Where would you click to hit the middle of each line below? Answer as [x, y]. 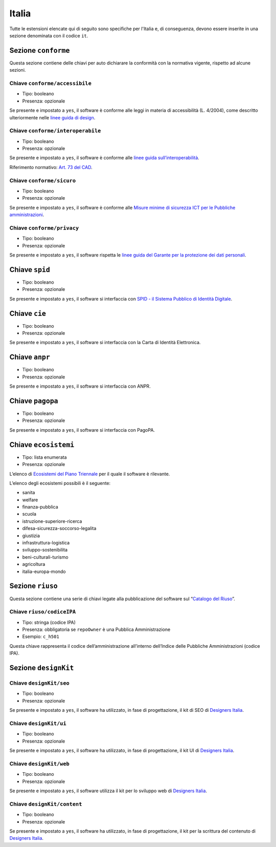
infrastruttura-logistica [46, 543]
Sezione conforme [40, 50]
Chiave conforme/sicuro [43, 180]
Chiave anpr [30, 357]
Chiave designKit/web [40, 764]
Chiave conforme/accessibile [51, 83]
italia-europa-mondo [44, 571]
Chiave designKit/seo [40, 683]
